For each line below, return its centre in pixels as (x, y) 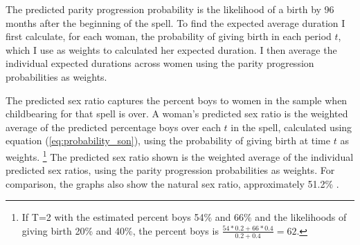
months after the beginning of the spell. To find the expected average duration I (175, 22)
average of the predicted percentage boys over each (113, 127)
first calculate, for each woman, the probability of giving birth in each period (169, 36)
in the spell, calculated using (291, 127)
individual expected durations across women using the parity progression (160, 63)
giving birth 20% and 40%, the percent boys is (120, 230)
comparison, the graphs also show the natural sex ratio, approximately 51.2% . (172, 183)
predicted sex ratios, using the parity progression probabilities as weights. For (170, 170)
